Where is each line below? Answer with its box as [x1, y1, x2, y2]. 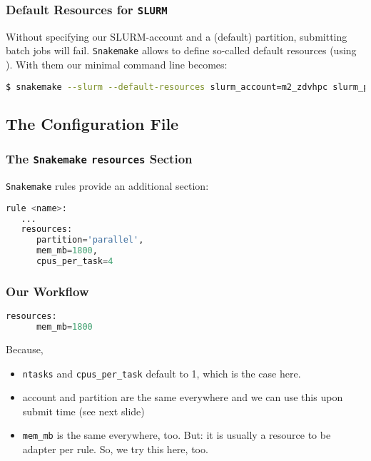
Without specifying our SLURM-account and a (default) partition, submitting [6, 29, 347, 44]
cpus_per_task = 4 [36, 256, 113, 267]
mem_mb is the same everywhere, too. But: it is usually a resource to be [22, 427, 331, 442]
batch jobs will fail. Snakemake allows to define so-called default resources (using [6, 43, 357, 58]
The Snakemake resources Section [6, 150, 193, 168]
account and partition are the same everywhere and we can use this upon [22, 390, 343, 405]
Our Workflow [6, 282, 89, 300]
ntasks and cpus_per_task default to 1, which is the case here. [22, 365, 301, 380]
